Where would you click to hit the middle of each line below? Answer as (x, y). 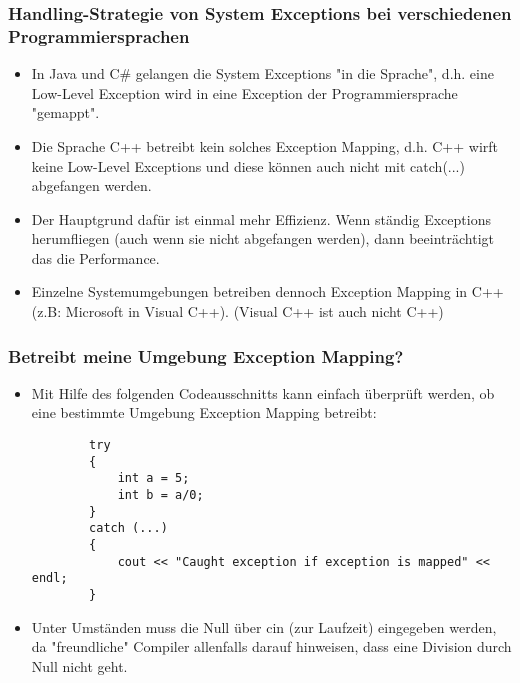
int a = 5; (153, 478)
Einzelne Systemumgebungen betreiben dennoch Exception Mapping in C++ (267, 291)
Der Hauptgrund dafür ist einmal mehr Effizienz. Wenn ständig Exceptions (261, 218)
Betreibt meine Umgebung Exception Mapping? (206, 355)
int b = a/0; (160, 495)
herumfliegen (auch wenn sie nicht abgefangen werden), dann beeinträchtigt (263, 238)
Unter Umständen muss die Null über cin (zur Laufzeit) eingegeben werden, (264, 626)
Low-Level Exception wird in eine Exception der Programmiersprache (244, 92)
